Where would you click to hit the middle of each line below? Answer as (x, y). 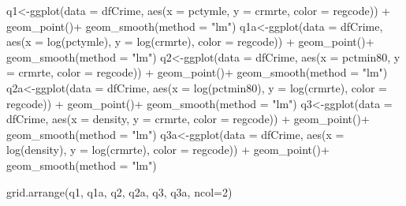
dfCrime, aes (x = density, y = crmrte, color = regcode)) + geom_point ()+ (188, 119)
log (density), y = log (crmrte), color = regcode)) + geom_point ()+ (168, 150)
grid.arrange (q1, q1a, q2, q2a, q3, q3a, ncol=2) (119, 191)
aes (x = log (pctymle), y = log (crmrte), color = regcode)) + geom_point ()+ (190, 41)
